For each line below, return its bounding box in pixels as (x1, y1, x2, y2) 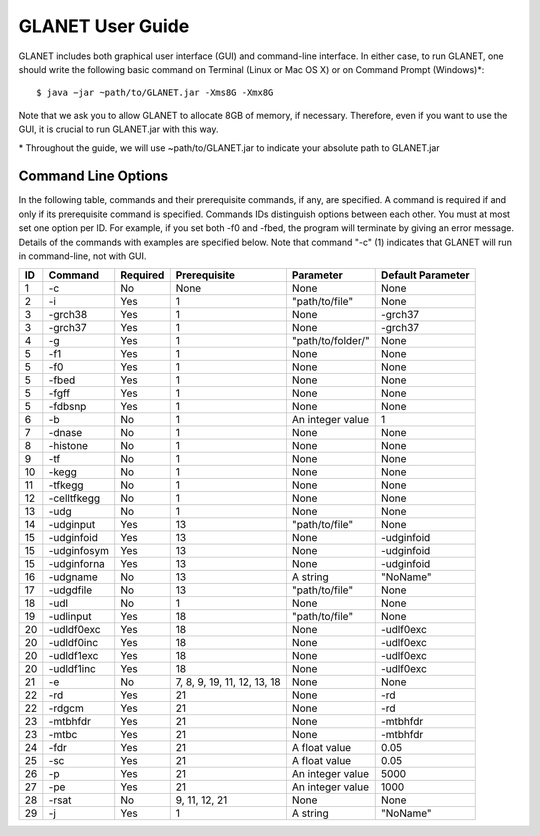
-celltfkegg (48, 491, 101, 505)
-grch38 (48, 308, 88, 322)
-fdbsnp (48, 400, 87, 414)
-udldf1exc (48, 649, 99, 663)
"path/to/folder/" (291, 334, 370, 348)
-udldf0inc (48, 636, 99, 650)
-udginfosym (48, 544, 110, 558)
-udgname (48, 570, 99, 584)
